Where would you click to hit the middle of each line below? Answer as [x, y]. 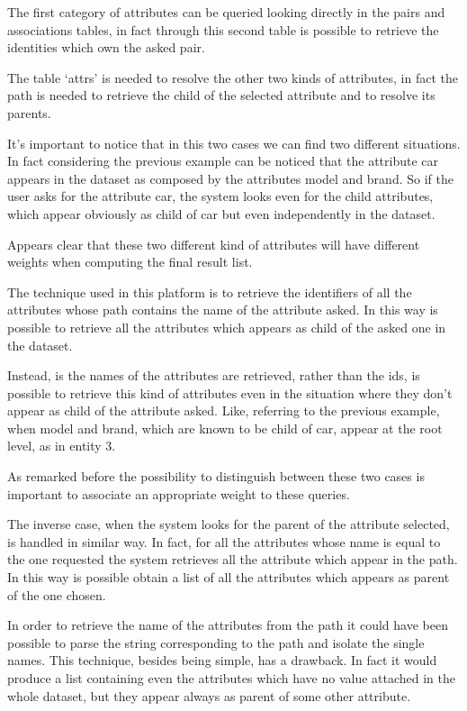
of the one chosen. [57, 594]
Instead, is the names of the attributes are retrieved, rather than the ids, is [214, 375]
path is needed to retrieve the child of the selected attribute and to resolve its [221, 95]
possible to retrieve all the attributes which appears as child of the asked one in [227, 327]
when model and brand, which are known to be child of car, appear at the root [225, 428]
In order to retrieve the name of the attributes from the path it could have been [228, 625]
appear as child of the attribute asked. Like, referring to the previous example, [224, 410]
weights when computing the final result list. [130, 262]
